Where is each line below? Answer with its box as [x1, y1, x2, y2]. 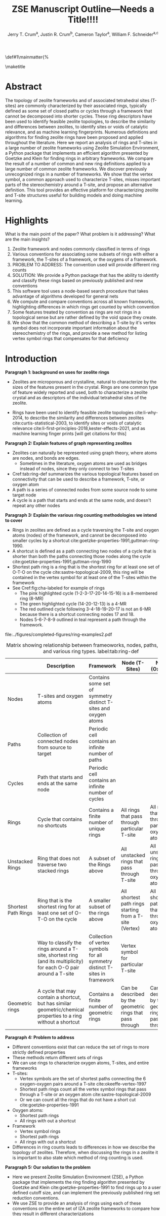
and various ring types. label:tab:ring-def [42, 648, 139, 655]
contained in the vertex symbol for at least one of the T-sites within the [12, 574, 157, 581]
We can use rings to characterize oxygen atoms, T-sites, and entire [12, 1060, 149, 1066]
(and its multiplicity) [37, 958, 84, 965]
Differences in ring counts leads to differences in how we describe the [12, 1144, 156, 1150]
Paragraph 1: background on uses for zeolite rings [5, 369, 110, 375]
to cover [5, 517, 23, 524]
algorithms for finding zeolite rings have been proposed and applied [5, 134, 143, 140]
